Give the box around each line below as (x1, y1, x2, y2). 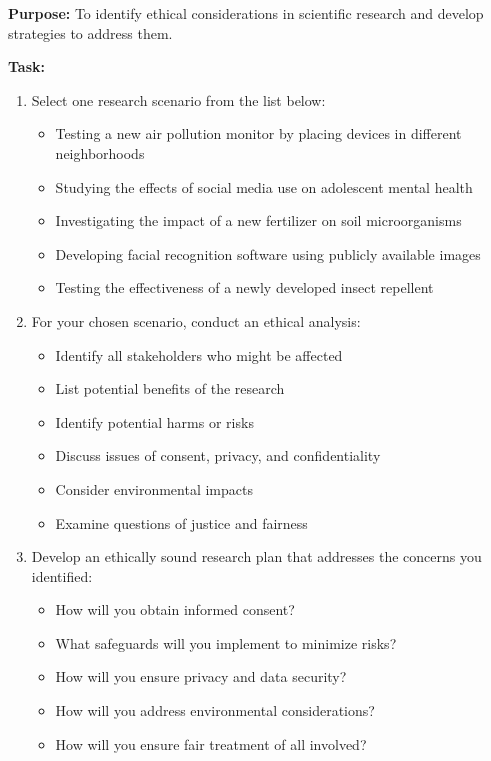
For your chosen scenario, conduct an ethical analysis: (31, 310, 361, 331)
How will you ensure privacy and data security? (55, 666, 347, 687)
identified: (31, 565, 93, 586)
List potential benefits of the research (55, 378, 285, 399)
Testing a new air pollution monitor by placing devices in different (55, 123, 462, 144)
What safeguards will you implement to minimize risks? (55, 632, 397, 653)
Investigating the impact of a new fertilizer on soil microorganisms (55, 210, 462, 231)
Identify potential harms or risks (55, 411, 254, 432)
